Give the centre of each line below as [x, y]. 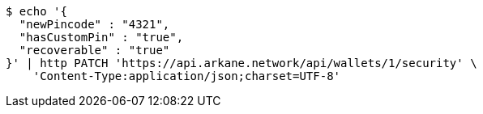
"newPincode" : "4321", [94, 24]
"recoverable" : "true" [94, 50]
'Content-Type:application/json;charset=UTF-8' [187, 76]
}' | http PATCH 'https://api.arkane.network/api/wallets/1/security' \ [241, 63]
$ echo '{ [36, 11]
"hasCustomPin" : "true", [101, 37]
